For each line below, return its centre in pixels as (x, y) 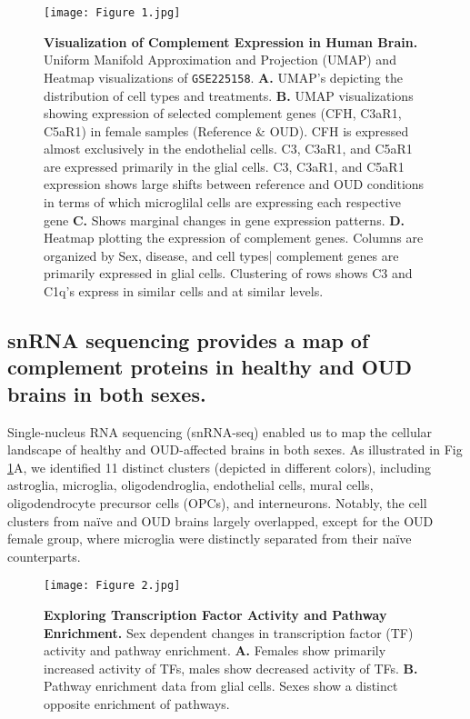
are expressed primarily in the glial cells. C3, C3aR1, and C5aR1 (224, 166)
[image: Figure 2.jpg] (112, 586)
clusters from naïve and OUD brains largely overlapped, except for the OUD (220, 520)
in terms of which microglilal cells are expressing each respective (222, 202)
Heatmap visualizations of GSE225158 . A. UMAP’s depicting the (223, 77)
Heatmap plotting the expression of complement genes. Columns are (234, 238)
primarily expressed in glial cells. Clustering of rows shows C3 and (228, 273)
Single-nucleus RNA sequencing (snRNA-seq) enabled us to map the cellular (220, 431)
